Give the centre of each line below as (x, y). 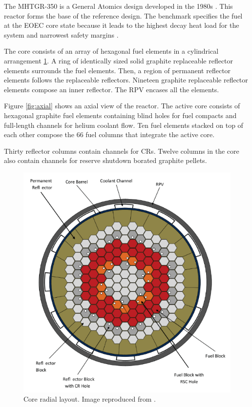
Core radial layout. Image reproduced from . (90, 399)
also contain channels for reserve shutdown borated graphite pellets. (105, 160)
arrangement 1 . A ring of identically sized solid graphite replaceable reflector (119, 60)
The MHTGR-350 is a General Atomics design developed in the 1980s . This (118, 6)
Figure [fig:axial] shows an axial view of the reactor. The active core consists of (122, 106)
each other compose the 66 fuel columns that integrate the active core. (109, 134)
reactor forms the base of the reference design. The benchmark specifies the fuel (123, 15)
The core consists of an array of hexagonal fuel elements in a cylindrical (111, 51)
